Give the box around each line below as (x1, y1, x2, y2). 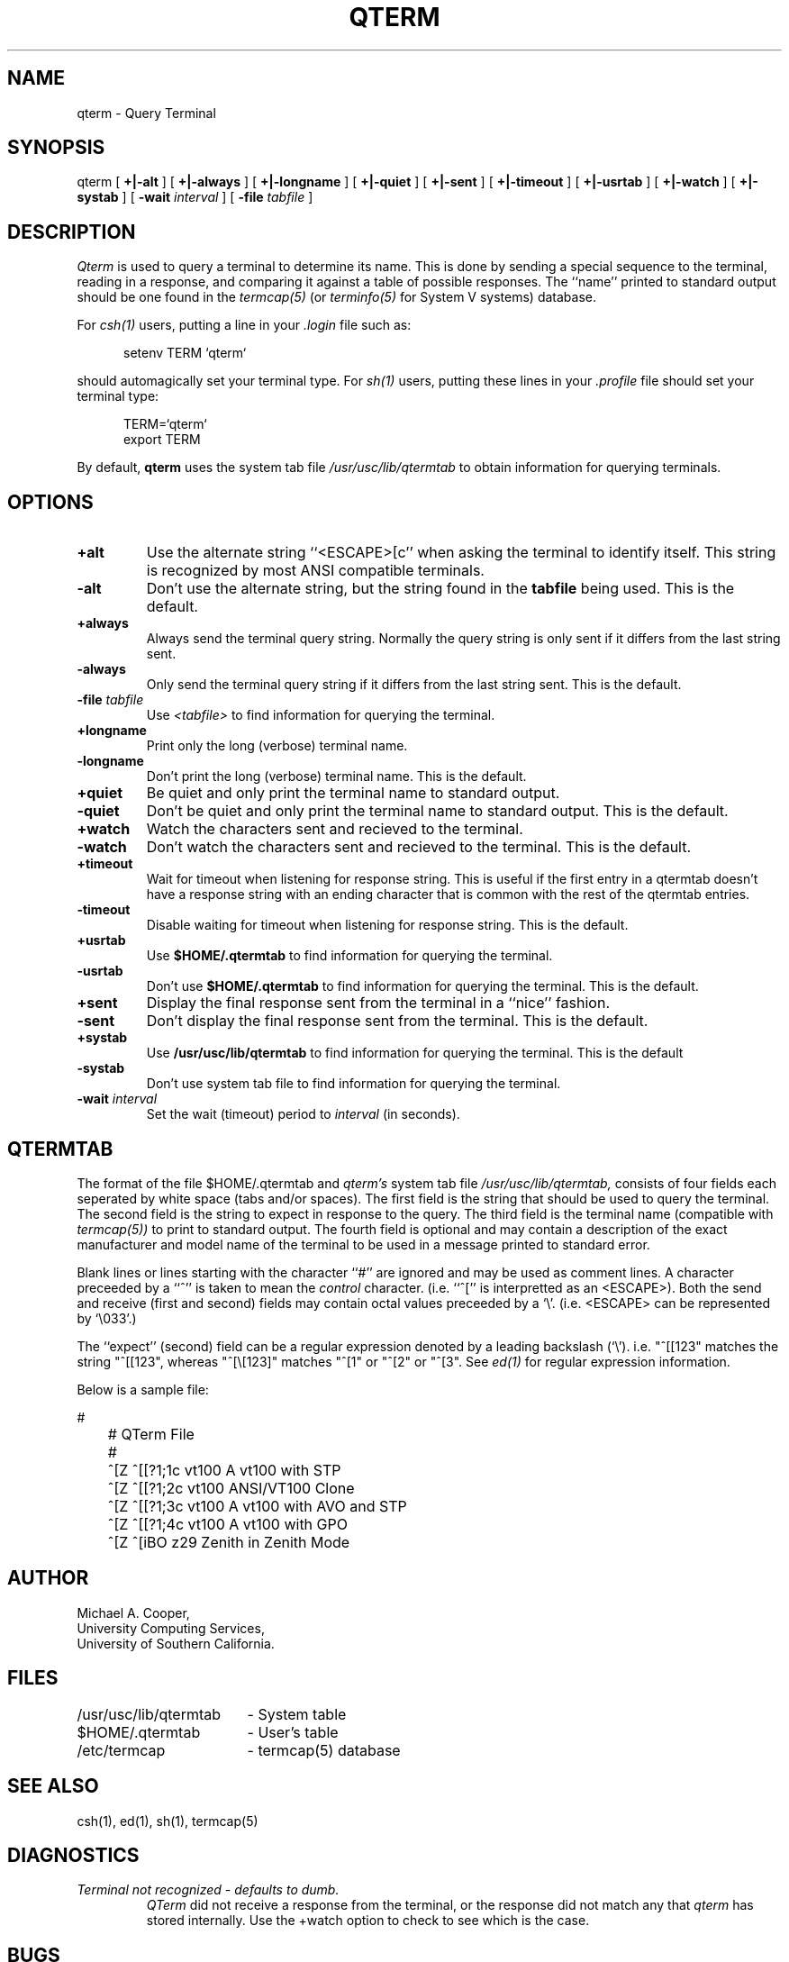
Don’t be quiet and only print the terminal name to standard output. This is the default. (146, 802, 729, 821)
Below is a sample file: (77, 1381, 209, 1397)
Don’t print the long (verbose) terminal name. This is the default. (146, 768, 527, 785)
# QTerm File (107, 1424, 195, 1443)
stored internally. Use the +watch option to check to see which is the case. (146, 1912, 590, 1929)
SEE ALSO (7, 1775, 99, 1798)
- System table (247, 1704, 347, 1723)
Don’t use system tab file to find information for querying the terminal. (146, 1076, 561, 1092)
